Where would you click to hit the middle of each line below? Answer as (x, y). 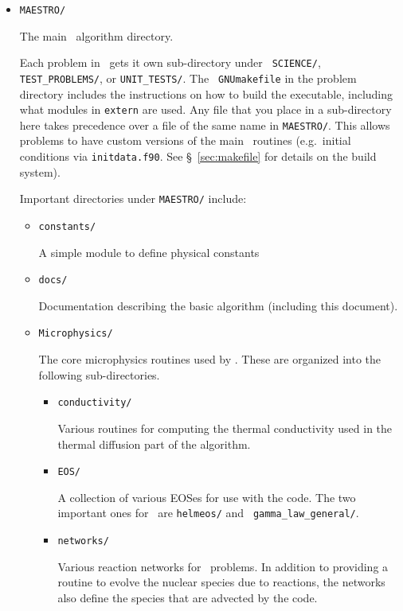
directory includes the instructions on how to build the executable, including (206, 93)
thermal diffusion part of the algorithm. (154, 444)
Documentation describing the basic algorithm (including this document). (218, 305)
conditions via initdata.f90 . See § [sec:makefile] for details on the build (198, 156)
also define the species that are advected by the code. (188, 597)
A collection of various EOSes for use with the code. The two (207, 497)
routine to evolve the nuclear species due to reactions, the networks (221, 582)
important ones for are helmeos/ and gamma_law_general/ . (208, 513)
